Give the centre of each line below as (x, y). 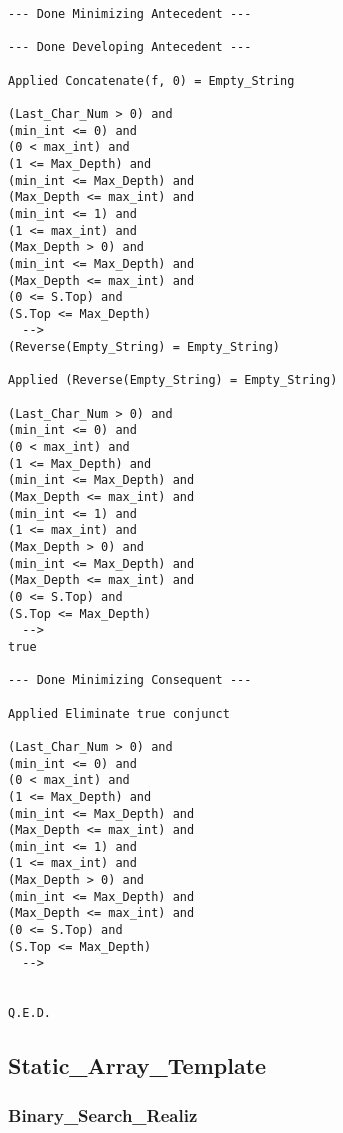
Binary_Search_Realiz (103, 1114)
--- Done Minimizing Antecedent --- (130, 14)
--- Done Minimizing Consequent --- (130, 680)
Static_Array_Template (137, 1065)
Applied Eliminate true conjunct (119, 713)
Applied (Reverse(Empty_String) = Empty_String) (173, 380)
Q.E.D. (29, 1013)
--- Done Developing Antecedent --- (130, 47)
